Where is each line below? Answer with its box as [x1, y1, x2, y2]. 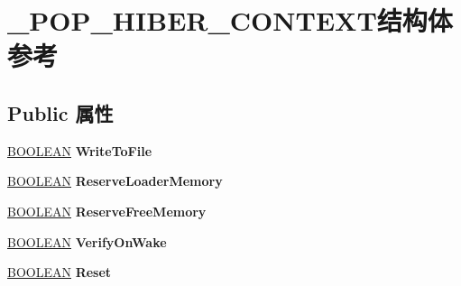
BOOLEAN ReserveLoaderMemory [7, 171, 223, 190]
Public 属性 [7, 98, 114, 126]
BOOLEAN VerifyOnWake [7, 232, 167, 251]
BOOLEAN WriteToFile [7, 141, 152, 160]
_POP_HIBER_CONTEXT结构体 [7, 2, 453, 39]
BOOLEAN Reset [7, 263, 112, 281]
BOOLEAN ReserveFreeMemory [7, 201, 207, 220]
